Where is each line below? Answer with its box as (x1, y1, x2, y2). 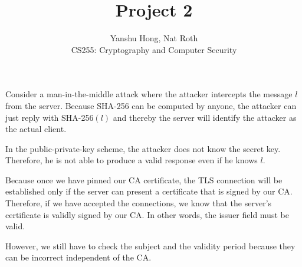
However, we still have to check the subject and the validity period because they (5, 239, 296, 252)
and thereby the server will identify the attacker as (113, 111, 297, 123)
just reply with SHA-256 (5, 111, 94, 123)
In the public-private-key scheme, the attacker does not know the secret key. (5, 142, 281, 154)
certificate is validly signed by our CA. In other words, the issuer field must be (5, 208, 289, 220)
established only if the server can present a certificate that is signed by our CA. (5, 185, 293, 197)
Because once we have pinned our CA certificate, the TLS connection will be (5, 173, 283, 186)
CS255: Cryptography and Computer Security (71, 43, 237, 55)
